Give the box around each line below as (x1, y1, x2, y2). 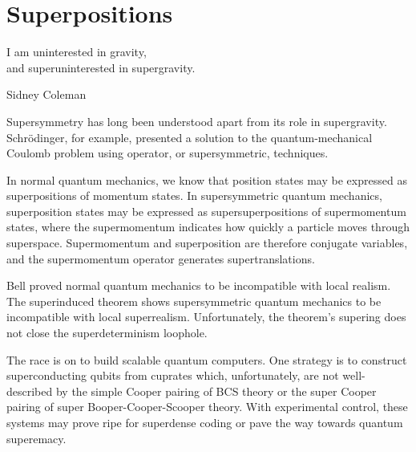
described (6, 382, 53, 399)
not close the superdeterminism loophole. (6, 324, 208, 341)
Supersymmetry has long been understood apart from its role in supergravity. (6, 112, 387, 129)
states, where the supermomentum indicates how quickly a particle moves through (6, 218, 410, 235)
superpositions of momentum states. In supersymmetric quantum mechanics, (6, 187, 382, 204)
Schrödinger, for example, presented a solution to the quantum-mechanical (6, 128, 373, 145)
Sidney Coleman (6, 86, 87, 103)
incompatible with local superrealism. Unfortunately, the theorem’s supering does (6, 308, 406, 325)
